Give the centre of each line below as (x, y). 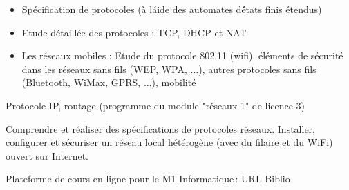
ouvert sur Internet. (47, 155)
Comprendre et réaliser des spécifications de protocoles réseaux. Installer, (160, 128)
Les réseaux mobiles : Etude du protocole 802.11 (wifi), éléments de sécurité (182, 55)
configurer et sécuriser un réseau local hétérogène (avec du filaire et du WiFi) (169, 142)
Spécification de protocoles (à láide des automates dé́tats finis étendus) (172, 9)
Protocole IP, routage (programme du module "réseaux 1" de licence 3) (155, 105)
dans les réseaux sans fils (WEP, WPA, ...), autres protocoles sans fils (169, 68)
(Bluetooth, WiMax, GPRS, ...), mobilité (109, 82)
